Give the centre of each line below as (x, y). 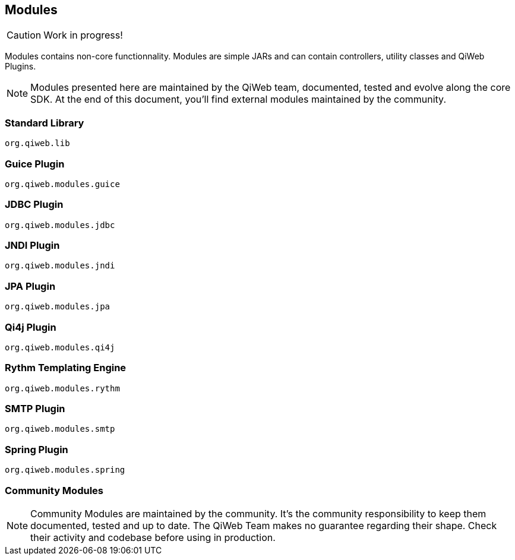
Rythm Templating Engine (66, 368)
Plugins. (20, 67)
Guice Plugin (35, 164)
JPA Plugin (30, 286)
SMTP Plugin (35, 409)
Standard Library (45, 123)
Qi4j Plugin (31, 327)
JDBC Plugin (34, 205)
